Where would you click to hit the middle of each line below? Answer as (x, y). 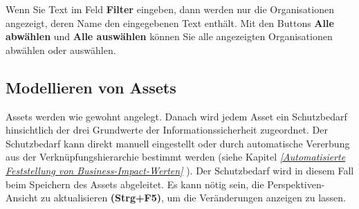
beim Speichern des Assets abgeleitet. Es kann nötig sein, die (135, 184)
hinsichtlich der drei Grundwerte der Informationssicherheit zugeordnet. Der (167, 130)
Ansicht (22, 198)
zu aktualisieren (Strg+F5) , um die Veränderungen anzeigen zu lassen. (193, 198)
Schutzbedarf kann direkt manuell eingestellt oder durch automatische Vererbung (178, 143)
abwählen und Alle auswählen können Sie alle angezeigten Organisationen (169, 36)
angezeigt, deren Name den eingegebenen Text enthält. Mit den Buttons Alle (170, 22)
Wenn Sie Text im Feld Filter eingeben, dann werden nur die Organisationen (170, 9)
